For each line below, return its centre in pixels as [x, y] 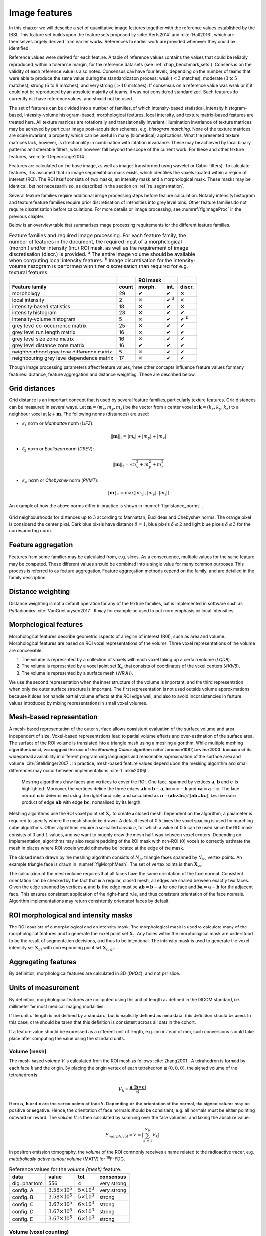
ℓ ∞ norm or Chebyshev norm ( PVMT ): [60, 481]
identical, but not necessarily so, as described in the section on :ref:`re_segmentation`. [97, 186]
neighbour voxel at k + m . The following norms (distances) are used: [79, 414]
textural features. [29, 273]
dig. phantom [27, 1183]
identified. [19, 48]
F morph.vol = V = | [124, 1135]
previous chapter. [27, 216]
